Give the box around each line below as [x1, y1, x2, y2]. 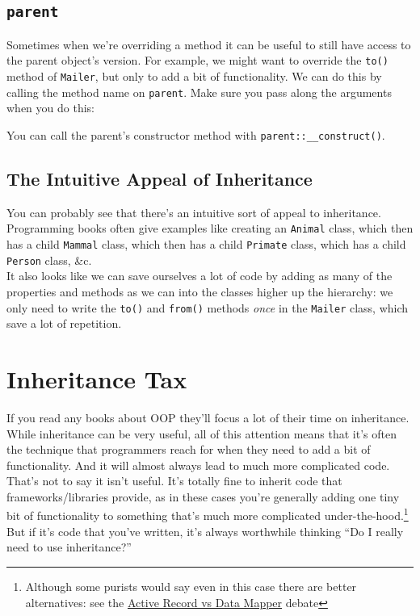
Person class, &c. [6, 251, 92, 268]
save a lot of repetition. [6, 315, 122, 332]
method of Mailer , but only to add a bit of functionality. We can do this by [6, 68, 382, 85]
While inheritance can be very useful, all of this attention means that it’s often [6, 425, 397, 442]
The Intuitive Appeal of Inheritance [6, 166, 313, 191]
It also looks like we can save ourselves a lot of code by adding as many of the [6, 267, 393, 284]
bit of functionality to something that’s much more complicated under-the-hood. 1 [6, 505, 409, 524]
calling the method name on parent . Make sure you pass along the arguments [6, 83, 392, 100]
